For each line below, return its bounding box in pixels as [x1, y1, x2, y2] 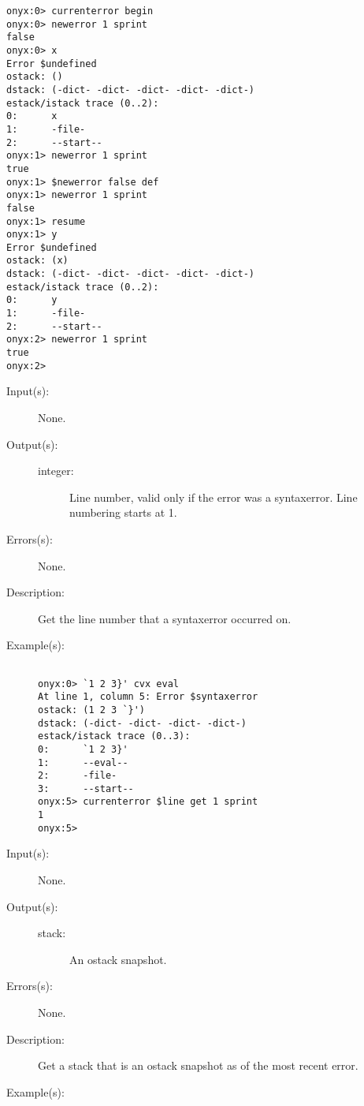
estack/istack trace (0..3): [38, 730, 191, 742]
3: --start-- [38, 783, 134, 794]
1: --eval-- [38, 757, 128, 768]
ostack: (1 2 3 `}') [38, 704, 146, 716]
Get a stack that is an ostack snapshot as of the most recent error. [38, 1057, 358, 1074]
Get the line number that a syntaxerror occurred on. [38, 610, 292, 626]
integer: [38, 462, 74, 479]
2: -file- [38, 770, 117, 782]
